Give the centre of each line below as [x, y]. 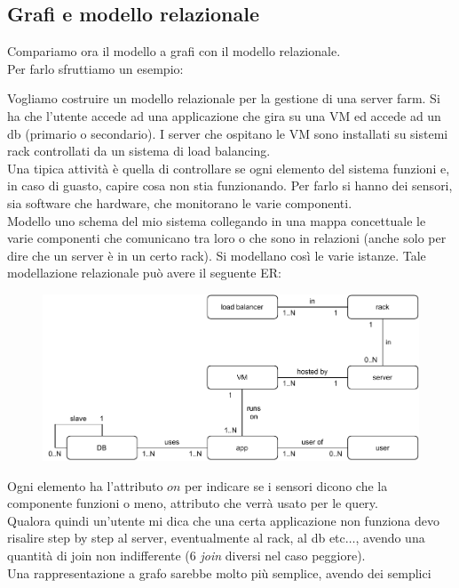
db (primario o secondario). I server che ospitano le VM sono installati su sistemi [228, 133]
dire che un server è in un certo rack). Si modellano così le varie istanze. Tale [217, 255]
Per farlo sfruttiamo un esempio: [95, 68]
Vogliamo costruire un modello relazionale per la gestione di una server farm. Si [224, 98]
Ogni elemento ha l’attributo [85, 485]
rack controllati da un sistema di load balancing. [139, 151]
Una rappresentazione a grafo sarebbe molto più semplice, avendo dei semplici [219, 572]
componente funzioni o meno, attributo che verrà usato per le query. [193, 503]
